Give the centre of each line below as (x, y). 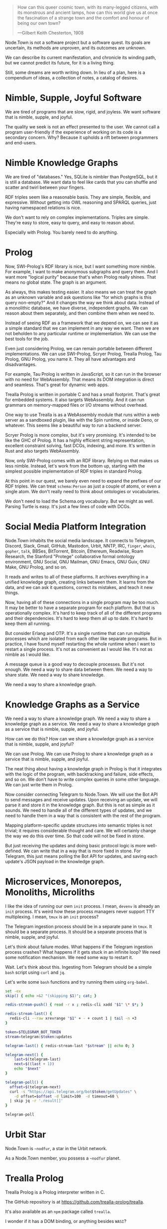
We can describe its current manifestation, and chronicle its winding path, (81, 57)
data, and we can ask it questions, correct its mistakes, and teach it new (79, 587)
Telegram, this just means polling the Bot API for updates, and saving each (81, 856)
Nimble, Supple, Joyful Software (73, 98)
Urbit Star (26, 1135)
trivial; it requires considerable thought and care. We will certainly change (81, 830)
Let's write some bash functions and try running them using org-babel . (77, 982)
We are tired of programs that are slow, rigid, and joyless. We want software (83, 111)
